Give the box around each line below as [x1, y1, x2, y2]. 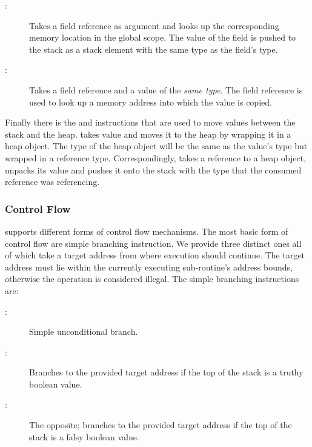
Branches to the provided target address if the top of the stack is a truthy [29, 366, 304, 378]
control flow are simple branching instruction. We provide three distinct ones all [5, 237, 302, 249]
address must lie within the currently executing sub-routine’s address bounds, [5, 260, 293, 273]
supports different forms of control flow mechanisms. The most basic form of [5, 224, 288, 237]
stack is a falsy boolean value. [29, 430, 139, 443]
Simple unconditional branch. [29, 325, 138, 338]
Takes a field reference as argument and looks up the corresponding [29, 19, 279, 32]
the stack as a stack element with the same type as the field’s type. [29, 42, 278, 55]
